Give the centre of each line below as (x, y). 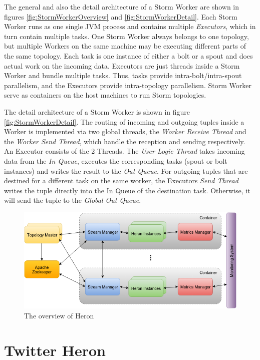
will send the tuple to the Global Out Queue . (73, 200)
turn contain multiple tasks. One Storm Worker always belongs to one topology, (126, 36)
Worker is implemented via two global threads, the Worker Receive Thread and (125, 131)
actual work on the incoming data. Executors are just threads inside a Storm (122, 65)
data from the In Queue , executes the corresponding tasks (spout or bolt (116, 160)
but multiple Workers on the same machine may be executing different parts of (125, 46)
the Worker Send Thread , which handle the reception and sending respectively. (125, 141)
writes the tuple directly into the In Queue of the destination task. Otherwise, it (127, 190)
